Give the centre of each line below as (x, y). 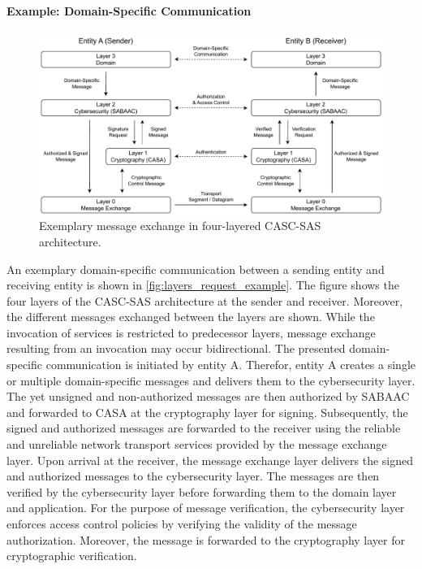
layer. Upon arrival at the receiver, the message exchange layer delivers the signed (210, 460)
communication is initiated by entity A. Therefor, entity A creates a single (230, 365)
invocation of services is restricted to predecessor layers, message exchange (191, 332)
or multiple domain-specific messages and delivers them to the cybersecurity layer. (211, 380)
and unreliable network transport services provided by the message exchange (197, 444)
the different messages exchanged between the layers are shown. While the (191, 317)
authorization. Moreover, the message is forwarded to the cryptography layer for (206, 539)
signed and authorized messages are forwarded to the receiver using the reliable (204, 428)
